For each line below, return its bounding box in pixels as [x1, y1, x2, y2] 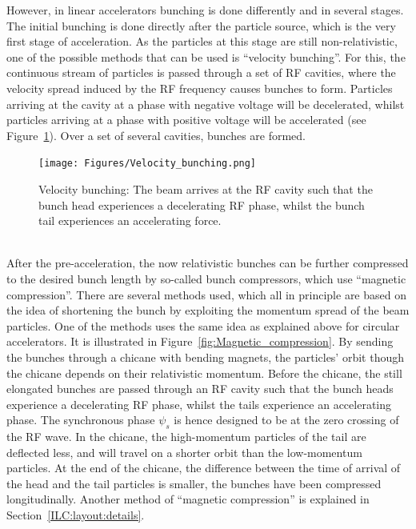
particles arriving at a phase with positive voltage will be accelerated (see [6, 111, 366, 128]
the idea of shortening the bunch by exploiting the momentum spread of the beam [6, 302, 410, 319]
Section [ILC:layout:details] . [6, 507, 145, 523]
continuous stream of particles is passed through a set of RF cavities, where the [6, 64, 396, 81]
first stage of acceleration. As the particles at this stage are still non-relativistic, [6, 33, 398, 50]
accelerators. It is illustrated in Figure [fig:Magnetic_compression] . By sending [6, 333, 394, 350]
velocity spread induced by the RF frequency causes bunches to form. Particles [6, 79, 393, 96]
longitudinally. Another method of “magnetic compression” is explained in [6, 491, 370, 507]
